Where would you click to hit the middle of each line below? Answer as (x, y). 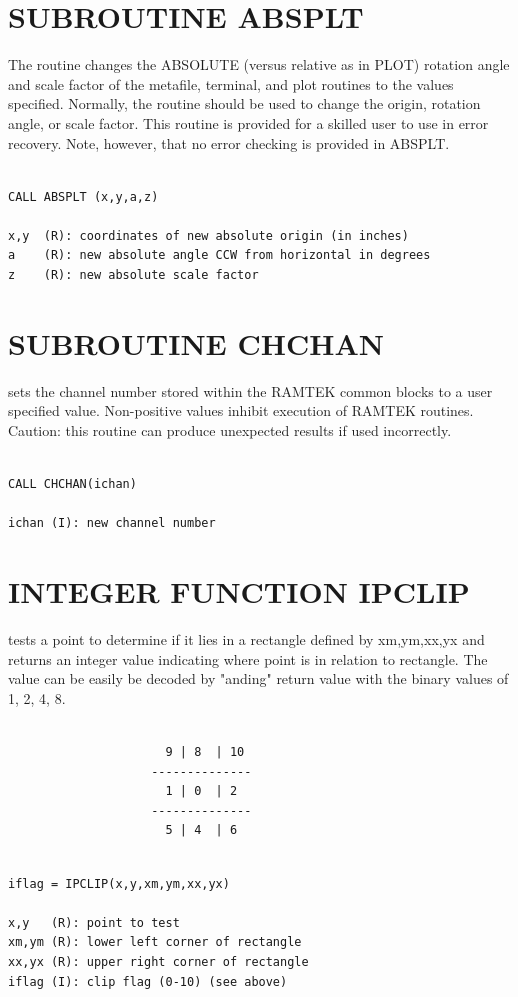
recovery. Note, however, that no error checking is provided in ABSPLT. (229, 142)
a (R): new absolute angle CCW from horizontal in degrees (219, 255)
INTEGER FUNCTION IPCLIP (239, 591)
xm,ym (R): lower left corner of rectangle (155, 942)
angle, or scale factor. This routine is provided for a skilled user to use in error (248, 122)
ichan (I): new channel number (112, 523)
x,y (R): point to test (94, 922)
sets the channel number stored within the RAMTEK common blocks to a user (250, 390)
